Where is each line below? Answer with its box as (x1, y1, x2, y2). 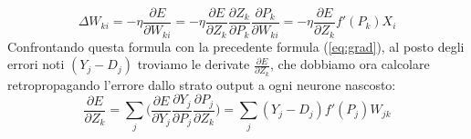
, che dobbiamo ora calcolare (270, 55, 430, 74)
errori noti (7, 55, 65, 74)
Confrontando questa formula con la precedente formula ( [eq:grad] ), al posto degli (7, 36, 465, 55)
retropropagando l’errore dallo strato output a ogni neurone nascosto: (7, 74, 396, 94)
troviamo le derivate (137, 55, 250, 74)
